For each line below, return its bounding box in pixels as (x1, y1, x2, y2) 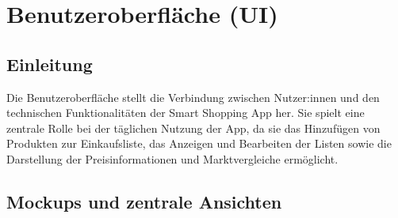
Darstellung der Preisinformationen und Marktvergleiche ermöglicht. (6, 150, 339, 167)
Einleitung (6, 51, 93, 76)
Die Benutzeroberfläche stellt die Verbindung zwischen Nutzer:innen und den (6, 88, 380, 105)
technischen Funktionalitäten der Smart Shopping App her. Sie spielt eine (6, 104, 365, 121)
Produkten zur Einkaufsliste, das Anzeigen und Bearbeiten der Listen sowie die (6, 135, 392, 152)
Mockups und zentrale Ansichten (6, 189, 282, 213)
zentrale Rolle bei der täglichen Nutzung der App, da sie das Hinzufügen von (6, 119, 381, 136)
